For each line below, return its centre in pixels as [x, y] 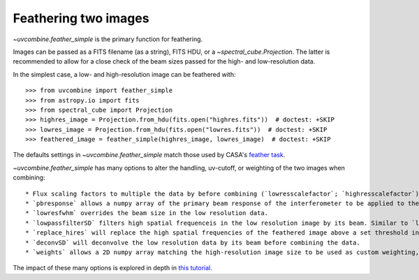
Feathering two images [81, 18]
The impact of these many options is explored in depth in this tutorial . [113, 268]
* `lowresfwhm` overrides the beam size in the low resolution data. [147, 213]
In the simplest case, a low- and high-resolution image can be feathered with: [125, 74]
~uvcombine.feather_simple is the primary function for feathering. [108, 39]
